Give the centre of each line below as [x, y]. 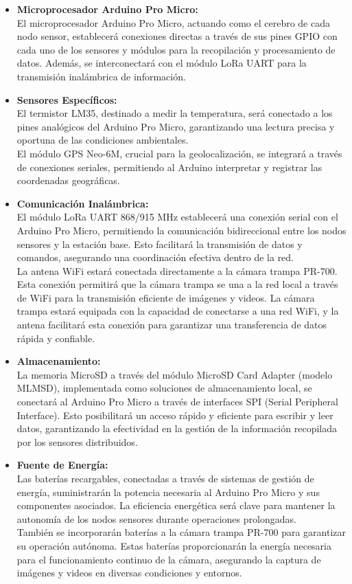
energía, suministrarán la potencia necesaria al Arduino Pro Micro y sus [168, 492]
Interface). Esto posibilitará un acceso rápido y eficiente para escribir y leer [175, 415]
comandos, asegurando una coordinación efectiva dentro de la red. [155, 257]
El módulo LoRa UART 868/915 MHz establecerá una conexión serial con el [177, 217]
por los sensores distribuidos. [77, 441]
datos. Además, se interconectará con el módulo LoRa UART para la [162, 63]
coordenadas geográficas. [68, 180]
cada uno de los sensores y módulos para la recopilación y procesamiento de [176, 49]
